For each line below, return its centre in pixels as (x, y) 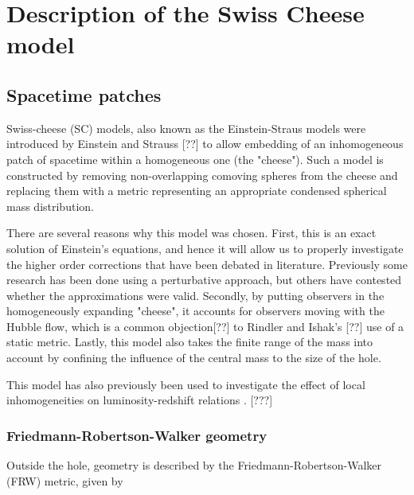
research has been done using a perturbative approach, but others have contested (204, 280)
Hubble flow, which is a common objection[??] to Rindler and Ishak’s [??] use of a (205, 326)
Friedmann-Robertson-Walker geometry (137, 435)
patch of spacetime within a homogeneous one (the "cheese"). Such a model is (195, 159)
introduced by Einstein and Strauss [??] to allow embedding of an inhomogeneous (205, 144)
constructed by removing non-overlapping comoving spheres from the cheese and (202, 175)
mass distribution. (50, 206)
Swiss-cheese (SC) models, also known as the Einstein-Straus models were (186, 128)
